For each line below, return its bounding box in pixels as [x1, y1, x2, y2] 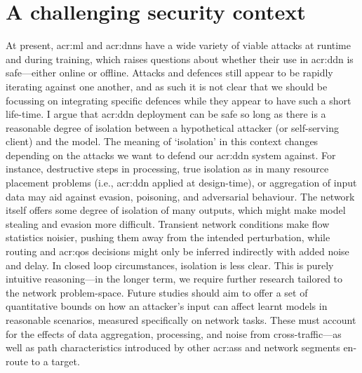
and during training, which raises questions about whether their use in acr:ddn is [6, 51, 354, 66]
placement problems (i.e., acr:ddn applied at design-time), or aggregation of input [6, 175, 357, 190]
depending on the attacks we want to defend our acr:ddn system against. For [6, 147, 336, 162]
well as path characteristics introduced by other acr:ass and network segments [6, 340, 340, 355]
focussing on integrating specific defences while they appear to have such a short [6, 93, 351, 107]
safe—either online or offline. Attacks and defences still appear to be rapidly [6, 65, 333, 80]
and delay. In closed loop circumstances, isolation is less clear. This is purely [6, 257, 334, 272]
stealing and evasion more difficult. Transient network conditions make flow [6, 216, 330, 231]
